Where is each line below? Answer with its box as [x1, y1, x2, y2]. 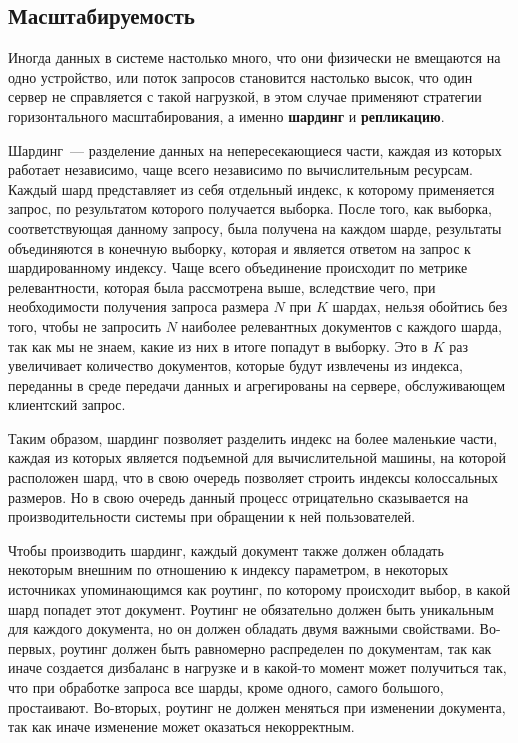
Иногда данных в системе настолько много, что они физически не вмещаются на [8, 47, 501, 68]
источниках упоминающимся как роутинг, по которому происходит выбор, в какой [8, 579, 511, 600]
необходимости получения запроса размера [8, 296, 269, 317]
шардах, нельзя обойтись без [332, 296, 508, 317]
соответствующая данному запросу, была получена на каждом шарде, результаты [8, 217, 502, 238]
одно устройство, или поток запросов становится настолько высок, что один [8, 66, 473, 87]
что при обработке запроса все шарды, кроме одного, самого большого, [8, 677, 444, 698]
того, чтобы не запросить [8, 315, 162, 336]
